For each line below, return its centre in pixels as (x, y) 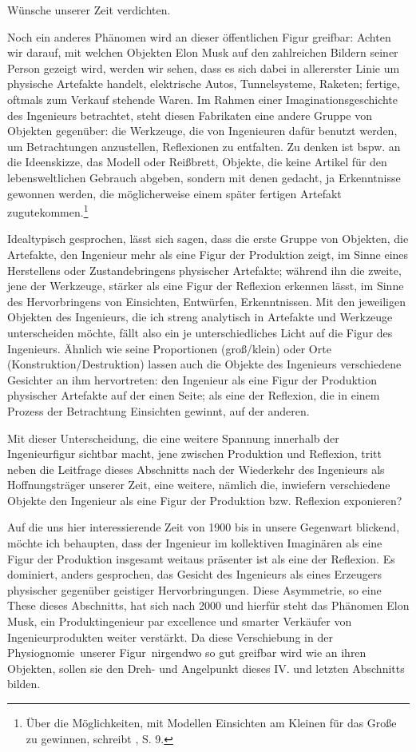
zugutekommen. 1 (48, 211)
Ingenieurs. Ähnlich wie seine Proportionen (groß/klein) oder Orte (169, 348)
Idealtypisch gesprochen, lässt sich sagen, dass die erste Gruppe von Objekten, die (208, 239)
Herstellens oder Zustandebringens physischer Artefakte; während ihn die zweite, (204, 270)
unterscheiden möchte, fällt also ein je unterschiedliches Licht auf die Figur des (200, 332)
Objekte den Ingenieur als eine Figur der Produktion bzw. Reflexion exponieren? (205, 500)
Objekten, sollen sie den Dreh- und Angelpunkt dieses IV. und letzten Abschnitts (206, 668)
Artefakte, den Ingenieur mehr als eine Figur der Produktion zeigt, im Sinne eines (208, 254)
